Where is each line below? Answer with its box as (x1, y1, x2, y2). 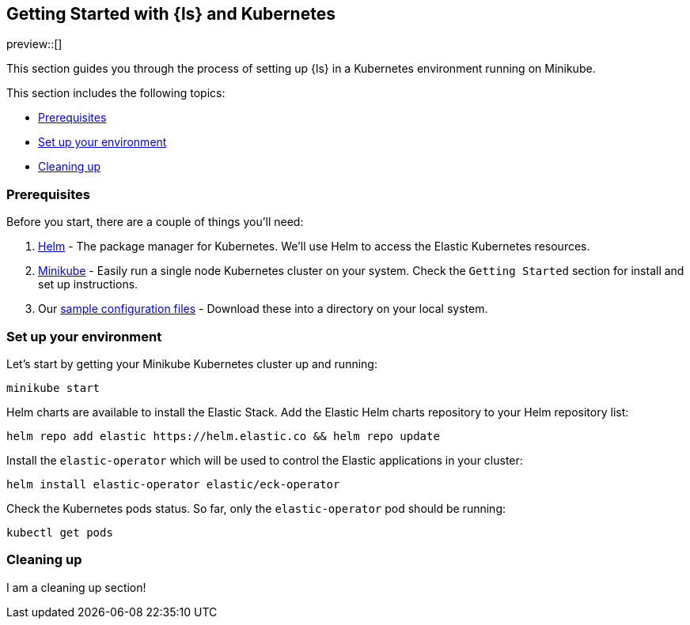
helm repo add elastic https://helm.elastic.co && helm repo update (6, 429, 440, 442)
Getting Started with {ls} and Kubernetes (6, 4, 336, 24)
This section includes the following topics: (6, 86, 226, 100)
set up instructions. (38, 277, 138, 292)
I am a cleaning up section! (6, 580, 146, 594)
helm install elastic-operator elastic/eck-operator (6, 477, 340, 491)
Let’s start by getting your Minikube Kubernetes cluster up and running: (6, 356, 377, 371)
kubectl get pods (6, 525, 113, 539)
